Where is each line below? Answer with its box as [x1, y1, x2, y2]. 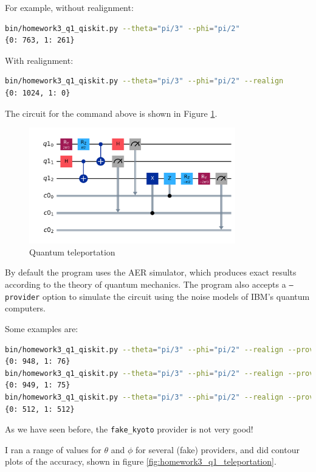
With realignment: [5, 54, 74, 66]
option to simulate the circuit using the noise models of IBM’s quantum [42, 290, 310, 302]
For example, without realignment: [5, 1, 134, 13]
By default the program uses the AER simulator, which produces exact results [5, 266, 297, 279]
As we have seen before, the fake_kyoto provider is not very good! [5, 423, 253, 436]
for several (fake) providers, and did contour [136, 443, 300, 456]
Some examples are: [5, 322, 78, 335]
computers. [5, 302, 46, 314]
